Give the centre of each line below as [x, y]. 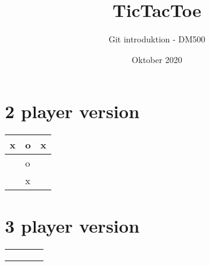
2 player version [72, 111]
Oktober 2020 [157, 59]
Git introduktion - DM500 [157, 39]
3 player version [72, 226]
